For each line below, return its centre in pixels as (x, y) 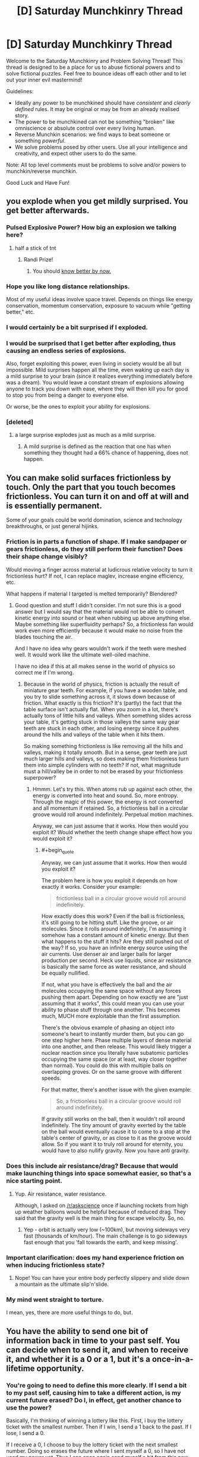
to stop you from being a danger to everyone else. (67, 395)
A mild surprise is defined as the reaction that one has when (97, 446)
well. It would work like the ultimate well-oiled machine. (82, 654)
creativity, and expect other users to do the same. (76, 153)
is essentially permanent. (54, 505)
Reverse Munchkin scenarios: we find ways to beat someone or (92, 134)
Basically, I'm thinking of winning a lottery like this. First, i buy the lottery (94, 1420)
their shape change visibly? (47, 557)
